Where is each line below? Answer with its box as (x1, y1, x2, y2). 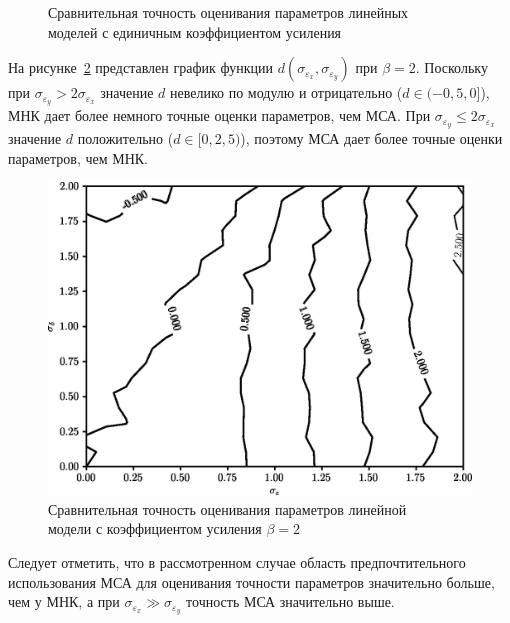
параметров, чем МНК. (8, 147, 149, 168)
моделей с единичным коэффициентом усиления (48, 21, 342, 42)
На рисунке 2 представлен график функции (8, 57, 273, 78)
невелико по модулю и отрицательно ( (169, 82, 403, 103)
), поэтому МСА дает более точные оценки (240, 127, 503, 148)
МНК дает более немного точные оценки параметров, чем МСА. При (8, 105, 431, 126)
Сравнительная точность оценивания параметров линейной (48, 498, 407, 519)
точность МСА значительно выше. (186, 591, 395, 612)
